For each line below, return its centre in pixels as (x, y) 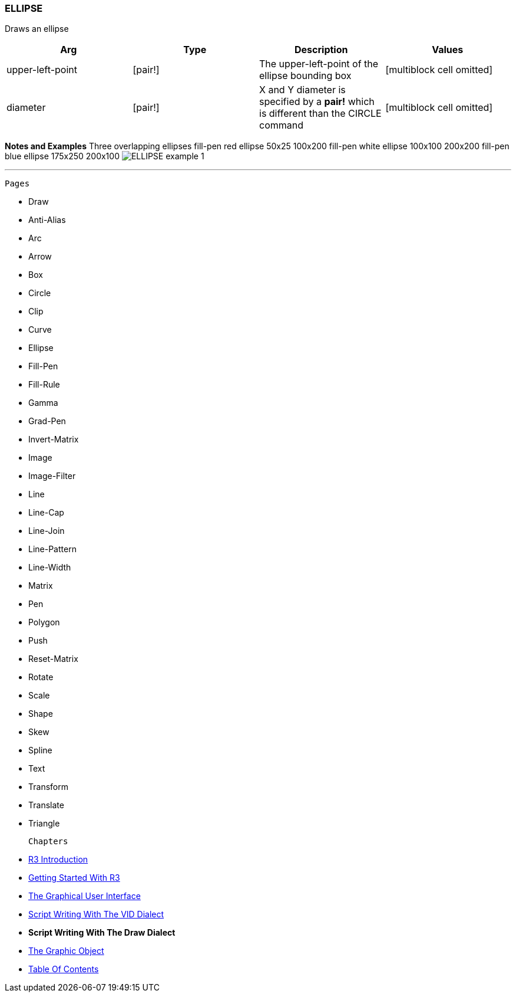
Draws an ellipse (37, 29)
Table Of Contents (64, 969)
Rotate (41, 677)
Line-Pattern (52, 549)
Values (448, 50)
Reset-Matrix (53, 659)
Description (321, 50)
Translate (46, 805)
